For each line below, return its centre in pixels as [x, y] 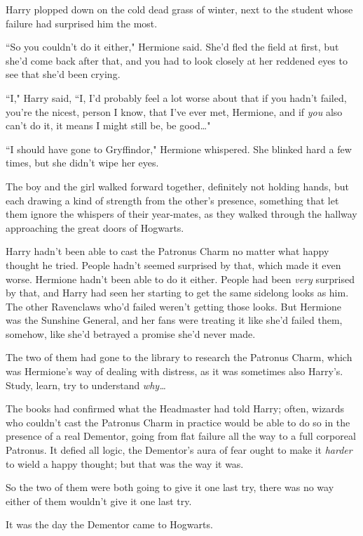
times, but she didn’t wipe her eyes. [82, 163]
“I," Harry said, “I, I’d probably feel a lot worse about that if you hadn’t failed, [176, 97]
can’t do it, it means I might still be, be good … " [108, 125]
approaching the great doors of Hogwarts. [95, 227]
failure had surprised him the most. [82, 23]
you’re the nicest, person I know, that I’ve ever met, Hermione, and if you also [174, 111]
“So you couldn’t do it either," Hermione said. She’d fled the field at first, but [172, 47]
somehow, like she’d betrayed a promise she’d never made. [131, 333]
